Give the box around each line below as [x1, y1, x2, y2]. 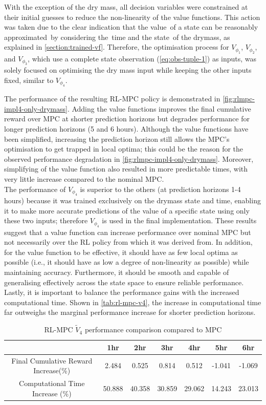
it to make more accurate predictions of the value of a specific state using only [4, 205, 250, 216]
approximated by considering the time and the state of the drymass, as [4, 31, 230, 42]
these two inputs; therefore [4, 215, 88, 226]
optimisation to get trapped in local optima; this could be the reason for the [4, 143, 243, 154]
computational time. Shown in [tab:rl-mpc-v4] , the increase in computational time [4, 296, 261, 307]
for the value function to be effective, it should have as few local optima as [4, 246, 238, 257]
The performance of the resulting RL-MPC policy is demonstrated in [4, 93, 220, 104]
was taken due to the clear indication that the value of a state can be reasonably [4, 22, 258, 32]
